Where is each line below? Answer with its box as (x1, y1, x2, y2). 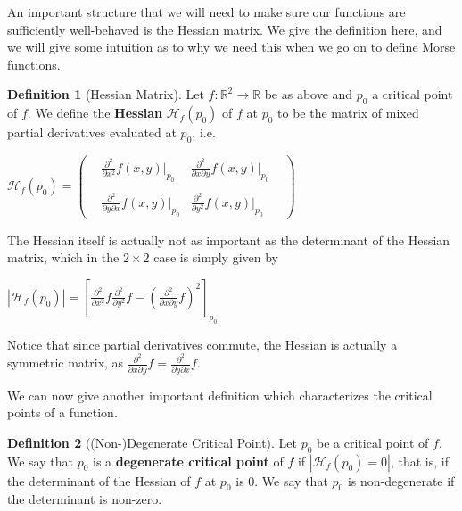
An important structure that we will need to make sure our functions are (7, 3, 406, 21)
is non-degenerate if (347, 471, 455, 490)
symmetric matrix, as (7, 353, 124, 372)
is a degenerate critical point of (93, 451, 284, 470)
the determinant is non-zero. (7, 490, 162, 508)
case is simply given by (153, 248, 278, 267)
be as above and (264, 85, 353, 103)
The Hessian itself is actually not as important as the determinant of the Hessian (7, 230, 450, 249)
